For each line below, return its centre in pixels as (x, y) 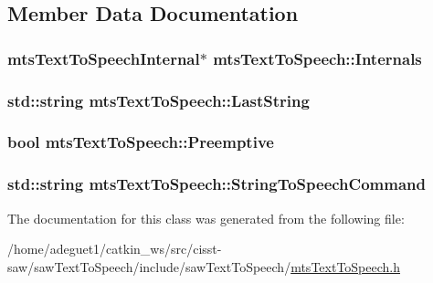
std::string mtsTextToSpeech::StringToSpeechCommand (216, 184)
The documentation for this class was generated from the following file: (206, 218)
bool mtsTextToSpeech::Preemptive (141, 142)
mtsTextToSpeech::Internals (317, 58)
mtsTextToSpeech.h (346, 266)
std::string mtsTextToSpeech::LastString (158, 100)
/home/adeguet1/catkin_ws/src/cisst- (115, 249)
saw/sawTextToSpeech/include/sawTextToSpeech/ (149, 266)
